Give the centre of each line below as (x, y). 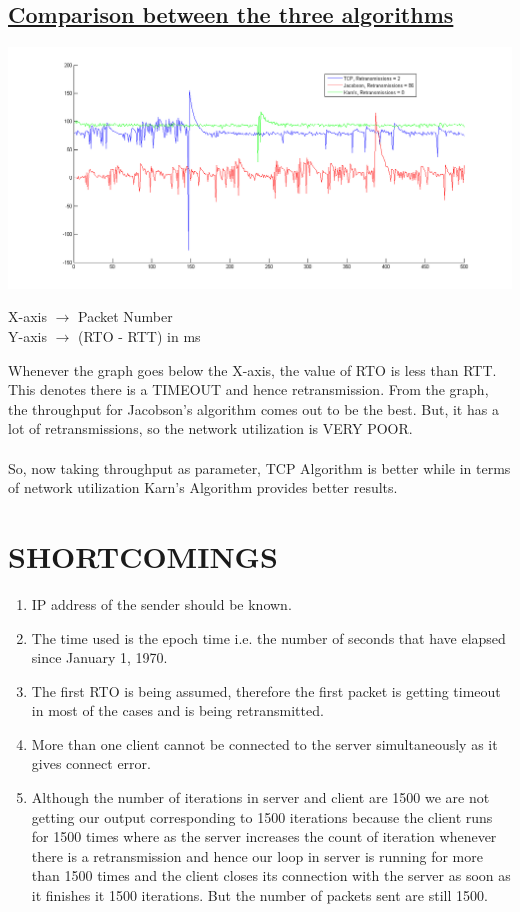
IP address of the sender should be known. (161, 603)
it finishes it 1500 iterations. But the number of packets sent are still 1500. (259, 895)
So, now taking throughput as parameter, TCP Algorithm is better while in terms (259, 467)
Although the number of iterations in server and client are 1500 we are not (260, 797)
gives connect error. (91, 763)
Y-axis (27, 336)
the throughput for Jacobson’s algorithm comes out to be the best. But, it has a (253, 408)
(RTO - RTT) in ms (139, 336)
